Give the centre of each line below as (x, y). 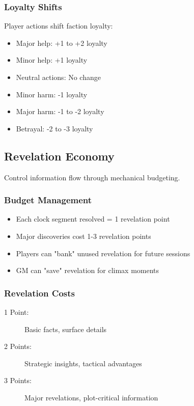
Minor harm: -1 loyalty (52, 94)
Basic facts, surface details (66, 329)
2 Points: (18, 346)
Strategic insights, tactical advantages (83, 363)
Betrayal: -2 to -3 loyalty (54, 128)
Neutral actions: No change (58, 77)
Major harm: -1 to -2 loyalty (60, 111)
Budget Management (48, 200)
